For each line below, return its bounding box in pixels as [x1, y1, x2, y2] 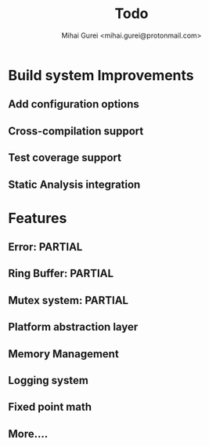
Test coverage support [8, 151, 121, 165]
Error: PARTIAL [8, 240, 83, 254]
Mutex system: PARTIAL [8, 294, 129, 307]
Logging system [8, 374, 88, 387]
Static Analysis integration [8, 177, 141, 191]
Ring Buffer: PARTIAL [8, 267, 114, 280]
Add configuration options [8, 97, 139, 111]
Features [8, 209, 67, 227]
